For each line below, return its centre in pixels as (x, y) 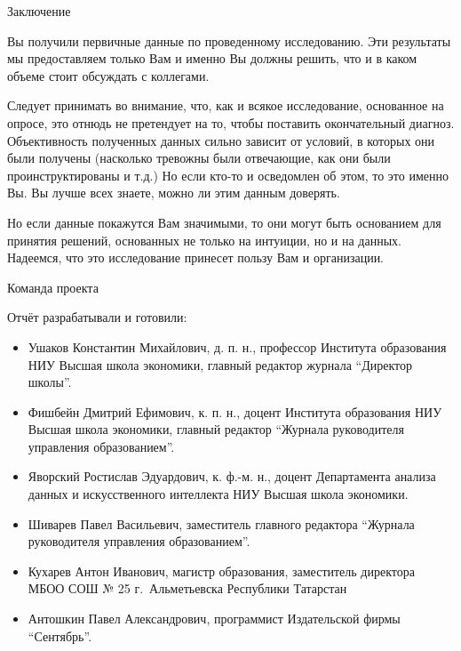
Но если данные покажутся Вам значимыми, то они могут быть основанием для (224, 222)
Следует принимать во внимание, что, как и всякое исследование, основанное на (226, 105)
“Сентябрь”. (60, 635)
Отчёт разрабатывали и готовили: (97, 317)
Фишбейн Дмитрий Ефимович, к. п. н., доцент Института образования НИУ (235, 411)
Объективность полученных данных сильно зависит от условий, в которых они (221, 140)
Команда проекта (53, 287)
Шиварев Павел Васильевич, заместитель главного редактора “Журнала (221, 523)
